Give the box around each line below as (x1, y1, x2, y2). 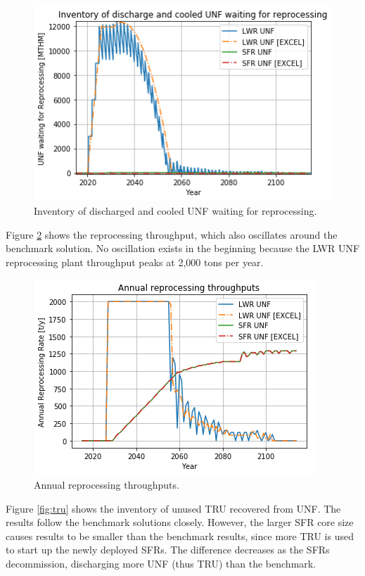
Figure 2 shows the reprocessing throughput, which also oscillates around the (6, 227, 338, 242)
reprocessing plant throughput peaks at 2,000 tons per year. (6, 254, 264, 269)
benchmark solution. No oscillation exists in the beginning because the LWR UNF (6, 241, 360, 256)
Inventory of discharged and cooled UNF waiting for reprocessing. (34, 203, 317, 218)
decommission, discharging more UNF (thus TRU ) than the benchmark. (6, 556, 316, 570)
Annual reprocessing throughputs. (34, 477, 179, 492)
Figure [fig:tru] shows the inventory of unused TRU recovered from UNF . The (6, 501, 341, 515)
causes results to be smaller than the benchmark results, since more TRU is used (6, 528, 354, 543)
